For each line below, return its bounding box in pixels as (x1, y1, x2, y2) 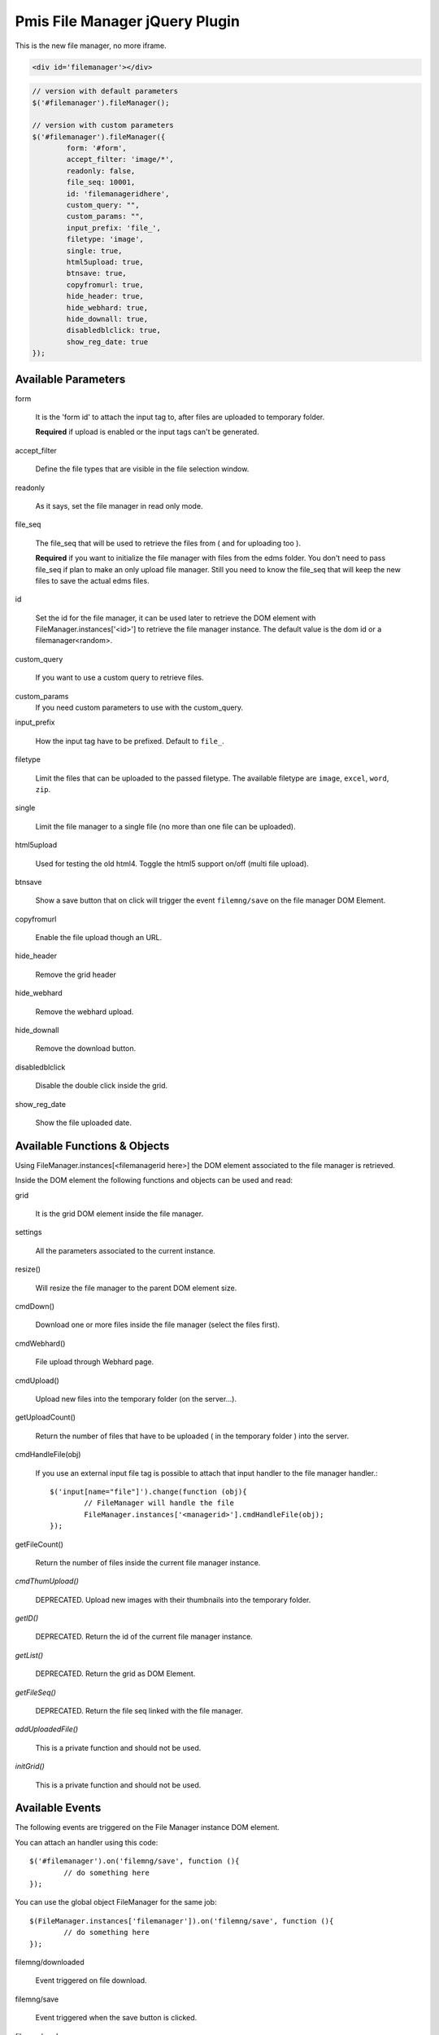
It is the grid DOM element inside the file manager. (35, 1209, 203, 1219)
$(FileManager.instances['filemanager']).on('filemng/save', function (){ (29, 1916, 334, 1925)
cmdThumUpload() (15, 1576, 79, 1586)
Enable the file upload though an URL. (35, 933, 163, 943)
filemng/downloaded (15, 1958, 85, 1967)
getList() (15, 1650, 44, 1660)
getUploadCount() (15, 1412, 76, 1422)
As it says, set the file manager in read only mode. (35, 501, 203, 510)
